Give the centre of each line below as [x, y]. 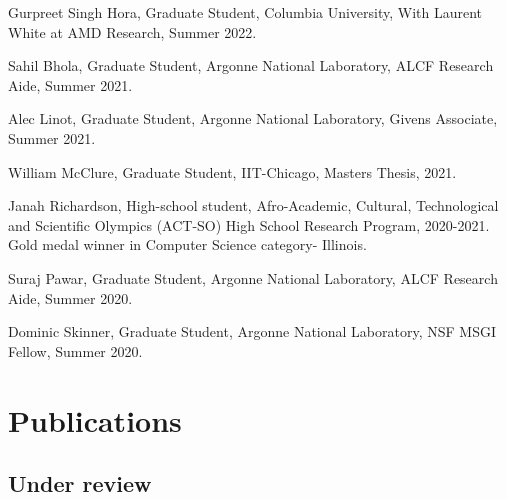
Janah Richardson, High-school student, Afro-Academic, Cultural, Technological [253, 205]
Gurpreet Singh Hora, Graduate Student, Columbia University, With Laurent [245, 12]
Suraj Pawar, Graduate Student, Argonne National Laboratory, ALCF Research [253, 277]
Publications [95, 419]
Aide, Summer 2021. [70, 84]
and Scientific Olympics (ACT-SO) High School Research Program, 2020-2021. [249, 224]
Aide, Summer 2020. [70, 297]
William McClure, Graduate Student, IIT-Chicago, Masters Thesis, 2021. [232, 171]
